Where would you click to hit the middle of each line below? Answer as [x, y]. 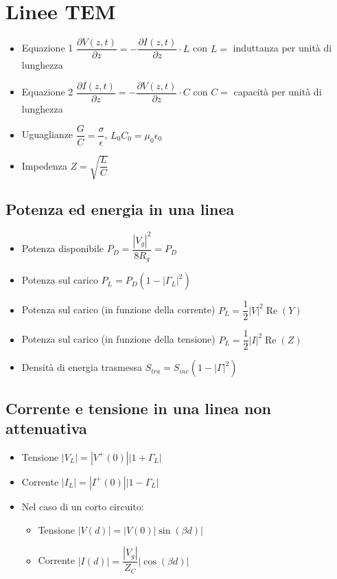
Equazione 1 [47, 48]
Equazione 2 [47, 92]
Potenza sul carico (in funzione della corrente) [118, 309]
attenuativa [46, 428]
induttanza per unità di [282, 48]
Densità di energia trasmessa [82, 367]
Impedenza [44, 165]
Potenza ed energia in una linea [120, 209]
